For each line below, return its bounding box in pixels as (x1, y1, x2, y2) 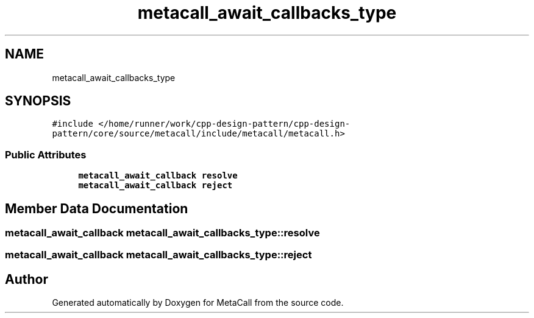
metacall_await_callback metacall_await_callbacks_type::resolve (5, 227, 320, 239)
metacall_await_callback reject (78, 180, 233, 191)
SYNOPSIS (5, 93, 71, 109)
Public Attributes (5, 148, 87, 161)
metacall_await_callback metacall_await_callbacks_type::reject (5, 249, 312, 261)
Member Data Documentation (5, 200, 188, 216)
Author (5, 271, 48, 287)
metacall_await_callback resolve (78, 171, 238, 181)
